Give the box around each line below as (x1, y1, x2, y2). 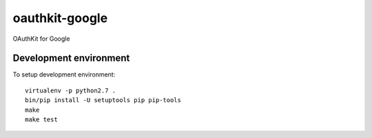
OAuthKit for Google (12, 34, 70, 43)
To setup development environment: (12, 70, 116, 79)
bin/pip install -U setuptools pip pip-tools (25, 97, 182, 104)
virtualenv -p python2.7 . (25, 86, 116, 95)
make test (25, 116, 58, 124)
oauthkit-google (12, 10, 108, 26)
